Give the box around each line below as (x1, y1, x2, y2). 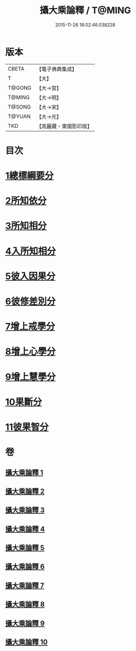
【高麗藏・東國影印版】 (36, 122, 92, 129)
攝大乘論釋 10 (5, 638, 48, 646)
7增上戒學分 (5, 321, 55, 333)
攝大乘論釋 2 (5, 487, 45, 496)
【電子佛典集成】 (36, 66, 77, 73)
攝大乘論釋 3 (5, 506, 45, 514)
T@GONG (8, 84, 31, 91)
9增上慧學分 (5, 371, 56, 382)
